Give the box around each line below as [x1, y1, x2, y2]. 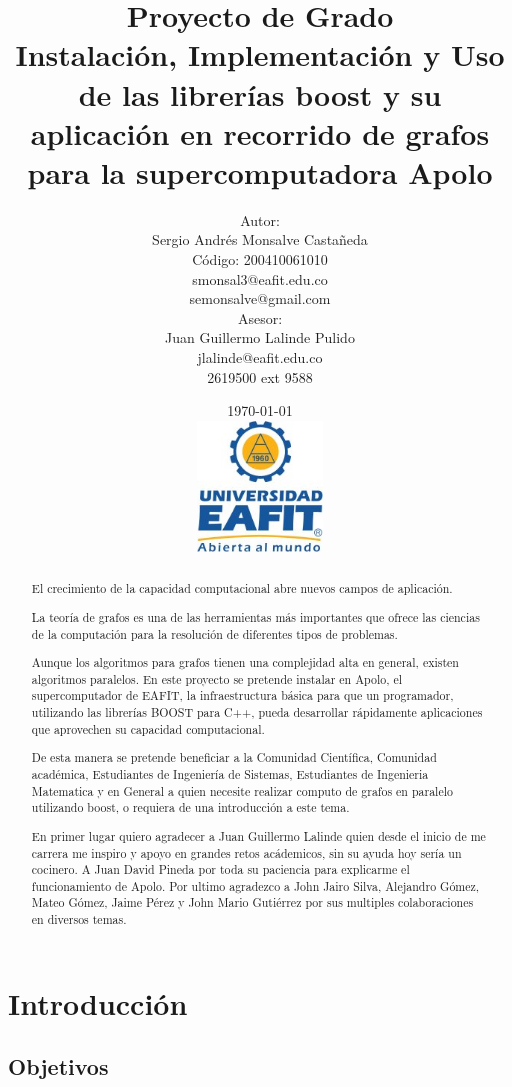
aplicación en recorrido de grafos [30, 112, 490, 153]
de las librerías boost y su [78, 73, 442, 114]
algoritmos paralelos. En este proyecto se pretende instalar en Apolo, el [31, 670, 403, 687]
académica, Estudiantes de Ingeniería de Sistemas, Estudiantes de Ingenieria [31, 766, 429, 782]
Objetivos [8, 1051, 109, 1082]
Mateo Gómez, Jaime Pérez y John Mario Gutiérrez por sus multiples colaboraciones [31, 894, 474, 911]
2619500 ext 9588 [207, 366, 313, 387]
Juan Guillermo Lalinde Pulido [165, 327, 355, 348]
